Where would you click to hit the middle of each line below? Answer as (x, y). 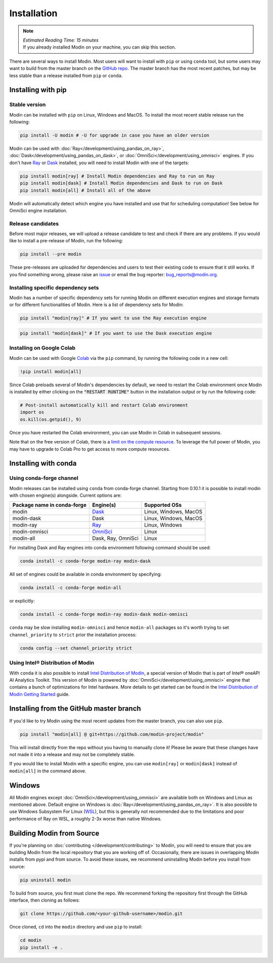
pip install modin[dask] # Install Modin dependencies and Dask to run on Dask (121, 183)
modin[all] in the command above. (48, 771)
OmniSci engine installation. (38, 210)
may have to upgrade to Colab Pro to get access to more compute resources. (90, 449)
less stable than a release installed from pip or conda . (66, 76)
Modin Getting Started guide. (40, 694)
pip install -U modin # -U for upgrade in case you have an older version (115, 135)
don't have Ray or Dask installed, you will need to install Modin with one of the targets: (99, 163)
